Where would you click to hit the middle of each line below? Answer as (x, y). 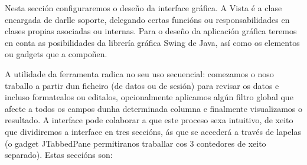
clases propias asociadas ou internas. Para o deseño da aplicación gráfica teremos (151, 31)
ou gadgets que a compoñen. (56, 54)
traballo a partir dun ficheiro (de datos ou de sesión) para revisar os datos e (142, 85)
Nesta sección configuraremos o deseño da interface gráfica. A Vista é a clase (143, 8)
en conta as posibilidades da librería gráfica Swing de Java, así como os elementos (152, 42)
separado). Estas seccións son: (59, 155)
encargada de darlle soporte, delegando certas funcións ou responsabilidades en (147, 19)
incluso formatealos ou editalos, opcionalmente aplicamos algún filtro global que (149, 97)
